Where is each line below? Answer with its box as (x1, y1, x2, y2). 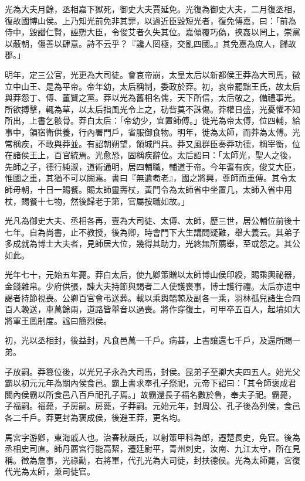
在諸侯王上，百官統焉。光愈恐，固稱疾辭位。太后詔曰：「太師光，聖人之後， (5, 149, 296, 161)
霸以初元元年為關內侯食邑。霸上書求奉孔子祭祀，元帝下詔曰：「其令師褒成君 (5, 377, 296, 389)
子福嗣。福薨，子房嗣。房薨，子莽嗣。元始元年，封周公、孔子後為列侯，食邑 (5, 400, 300, 412)
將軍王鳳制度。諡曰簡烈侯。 (5, 314, 111, 326)
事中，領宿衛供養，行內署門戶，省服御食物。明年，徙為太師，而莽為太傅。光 (5, 125, 300, 138)
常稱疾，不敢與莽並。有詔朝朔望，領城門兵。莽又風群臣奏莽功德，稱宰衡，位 (5, 137, 300, 149)
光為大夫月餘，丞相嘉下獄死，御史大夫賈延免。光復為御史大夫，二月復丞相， (5, 3, 300, 15)
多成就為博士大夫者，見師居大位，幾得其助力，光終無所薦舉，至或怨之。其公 (5, 237, 300, 250)
